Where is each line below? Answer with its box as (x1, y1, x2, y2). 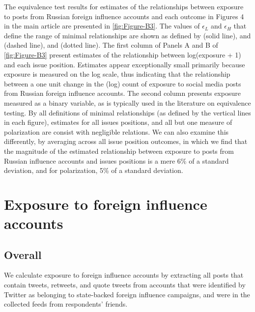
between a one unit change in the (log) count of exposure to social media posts (4, 78, 241, 88)
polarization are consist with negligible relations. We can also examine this (4, 126, 229, 137)
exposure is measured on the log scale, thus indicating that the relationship (4, 69, 230, 79)
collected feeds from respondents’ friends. (4, 299, 128, 309)
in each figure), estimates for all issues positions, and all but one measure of (4, 117, 232, 127)
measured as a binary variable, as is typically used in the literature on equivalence (4, 97, 251, 108)
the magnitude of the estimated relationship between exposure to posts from (4, 145, 234, 156)
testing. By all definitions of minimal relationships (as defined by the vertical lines (4, 107, 251, 117)
